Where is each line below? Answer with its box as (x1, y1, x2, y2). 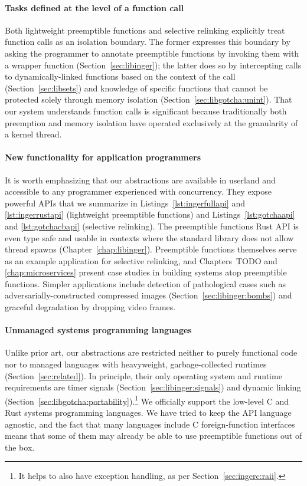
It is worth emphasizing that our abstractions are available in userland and (5, 173, 276, 186)
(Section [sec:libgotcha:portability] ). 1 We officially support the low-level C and (5, 393, 289, 407)
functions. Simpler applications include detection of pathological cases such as (5, 277, 286, 290)
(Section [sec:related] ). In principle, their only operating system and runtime (5, 369, 282, 382)
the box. (5, 441, 35, 453)
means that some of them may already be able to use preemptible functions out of (5, 429, 302, 442)
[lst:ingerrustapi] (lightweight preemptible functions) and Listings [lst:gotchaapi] (5, 208, 295, 221)
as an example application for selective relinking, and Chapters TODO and (5, 254, 277, 267)
